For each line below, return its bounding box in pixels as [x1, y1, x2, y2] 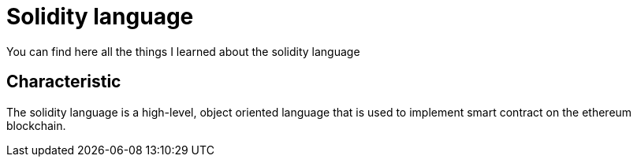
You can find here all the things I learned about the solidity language [6, 44, 360, 58]
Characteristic [6, 72, 121, 92]
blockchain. [6, 118, 66, 132]
